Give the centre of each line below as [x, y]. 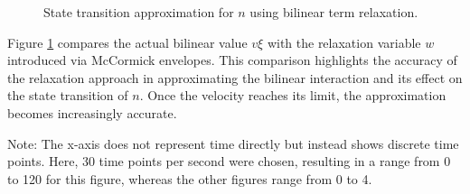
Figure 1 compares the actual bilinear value [127, 42]
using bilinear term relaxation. [334, 12]
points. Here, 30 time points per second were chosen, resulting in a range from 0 [229, 161]
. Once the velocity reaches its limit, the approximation [293, 95]
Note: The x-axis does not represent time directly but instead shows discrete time [233, 143]
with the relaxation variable [344, 42]
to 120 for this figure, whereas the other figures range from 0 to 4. [190, 178]
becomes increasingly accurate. [92, 112]
